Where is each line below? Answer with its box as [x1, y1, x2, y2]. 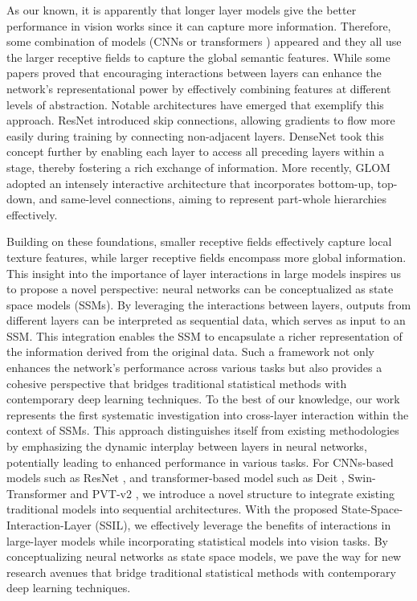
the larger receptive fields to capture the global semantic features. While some [6, 48, 390, 65]
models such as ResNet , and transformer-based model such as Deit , [6, 469, 345, 486]
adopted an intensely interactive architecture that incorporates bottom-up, [6, 174, 374, 191]
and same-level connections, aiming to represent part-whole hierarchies [39, 190, 386, 207]
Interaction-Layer [6, 517, 92, 533]
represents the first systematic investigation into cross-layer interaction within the [6, 406, 409, 423]
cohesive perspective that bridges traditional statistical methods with [6, 374, 347, 391]
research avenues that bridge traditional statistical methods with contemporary [6, 563, 396, 580]
